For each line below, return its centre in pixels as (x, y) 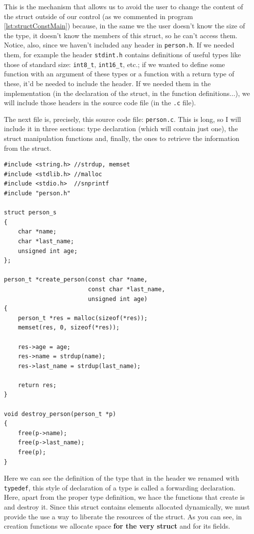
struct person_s (30, 213)
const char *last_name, (127, 289)
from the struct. (28, 148)
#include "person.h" (37, 193)
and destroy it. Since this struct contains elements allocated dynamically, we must (127, 507)
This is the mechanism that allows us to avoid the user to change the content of (124, 6)
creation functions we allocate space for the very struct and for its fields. (117, 526)
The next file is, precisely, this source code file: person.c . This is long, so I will (123, 119)
